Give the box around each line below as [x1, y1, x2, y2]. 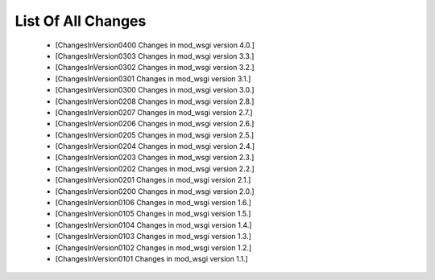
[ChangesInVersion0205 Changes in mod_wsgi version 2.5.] [55, 130, 255, 140]
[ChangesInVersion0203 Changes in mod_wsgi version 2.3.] [55, 153, 255, 163]
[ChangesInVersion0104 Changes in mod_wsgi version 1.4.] [55, 220, 252, 229]
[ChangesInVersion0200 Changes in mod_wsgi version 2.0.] [55, 186, 255, 196]
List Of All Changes [14, 12, 147, 30]
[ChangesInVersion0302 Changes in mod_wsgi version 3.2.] [55, 63, 255, 72]
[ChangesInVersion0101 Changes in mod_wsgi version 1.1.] [55, 253, 249, 263]
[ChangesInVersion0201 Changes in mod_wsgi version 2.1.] [55, 175, 251, 185]
